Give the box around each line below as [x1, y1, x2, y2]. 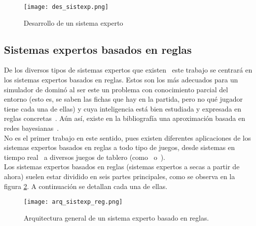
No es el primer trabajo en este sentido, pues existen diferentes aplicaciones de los [4, 132, 251, 143]
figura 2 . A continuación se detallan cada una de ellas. [4, 181, 168, 191]
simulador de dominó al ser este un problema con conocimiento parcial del [4, 84, 228, 94]
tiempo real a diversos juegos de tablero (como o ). [4, 151, 166, 162]
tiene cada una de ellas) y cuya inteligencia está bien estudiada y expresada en [4, 103, 241, 113]
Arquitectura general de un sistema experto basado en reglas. [24, 212, 209, 223]
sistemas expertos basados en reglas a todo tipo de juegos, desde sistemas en [4, 142, 235, 152]
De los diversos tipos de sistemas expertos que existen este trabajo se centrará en [4, 65, 253, 75]
